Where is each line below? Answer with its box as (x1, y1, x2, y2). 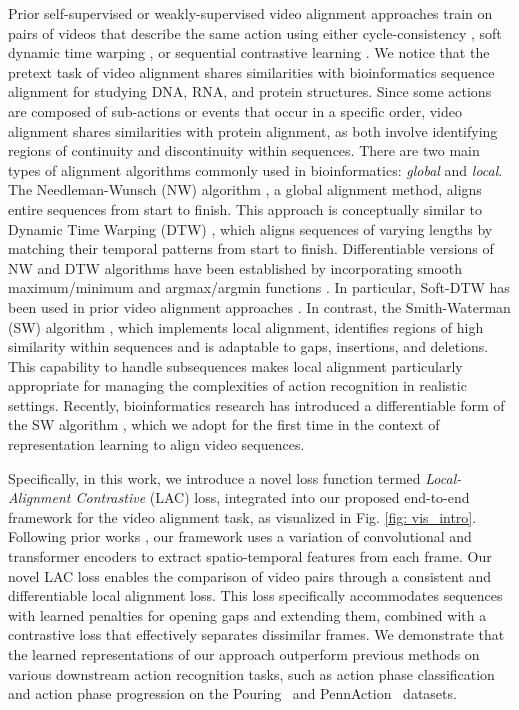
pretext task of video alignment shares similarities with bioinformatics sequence (8, 61, 495, 82)
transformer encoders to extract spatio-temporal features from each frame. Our (8, 546, 492, 567)
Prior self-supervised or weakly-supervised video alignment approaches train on (8, 3, 493, 23)
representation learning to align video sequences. (8, 434, 305, 455)
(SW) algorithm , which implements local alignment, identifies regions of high (8, 316, 484, 337)
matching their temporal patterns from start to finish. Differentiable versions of (8, 238, 494, 259)
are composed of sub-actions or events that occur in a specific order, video (8, 100, 462, 121)
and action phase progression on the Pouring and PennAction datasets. (8, 683, 457, 704)
